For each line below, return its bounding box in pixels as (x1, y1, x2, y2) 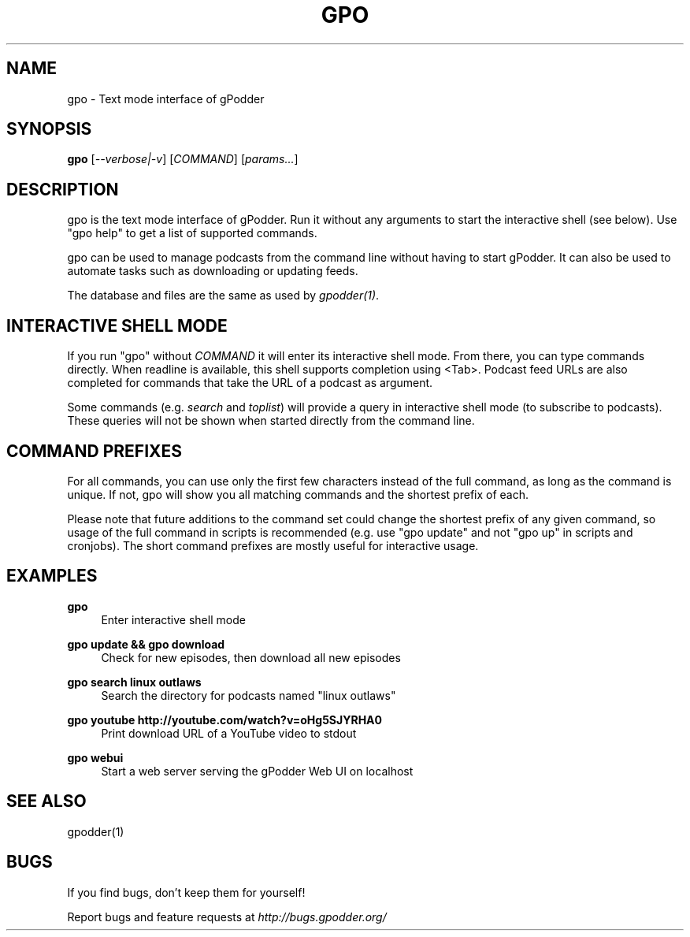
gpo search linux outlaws (67, 675, 202, 689)
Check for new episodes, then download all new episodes (101, 650, 401, 664)
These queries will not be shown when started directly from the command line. (67, 414, 475, 428)
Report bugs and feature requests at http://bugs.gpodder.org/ (67, 909, 387, 924)
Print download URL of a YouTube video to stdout (101, 726, 357, 740)
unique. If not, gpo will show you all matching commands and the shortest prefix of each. (67, 487, 529, 501)
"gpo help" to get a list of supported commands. (67, 226, 317, 240)
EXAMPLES (6, 566, 98, 586)
